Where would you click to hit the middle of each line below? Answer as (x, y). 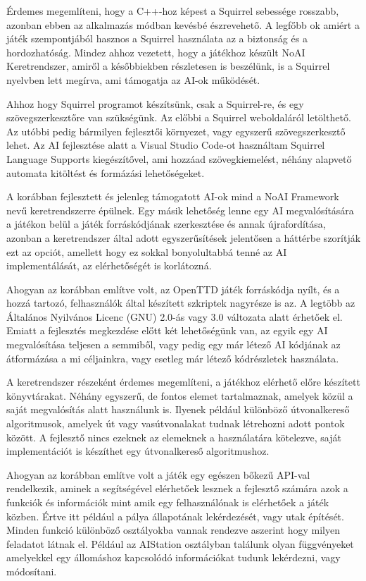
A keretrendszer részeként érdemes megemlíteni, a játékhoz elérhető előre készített (183, 382)
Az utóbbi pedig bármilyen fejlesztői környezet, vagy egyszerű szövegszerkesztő (176, 131)
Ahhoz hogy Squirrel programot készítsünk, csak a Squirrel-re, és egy (155, 103)
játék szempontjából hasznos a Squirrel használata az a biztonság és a (157, 38)
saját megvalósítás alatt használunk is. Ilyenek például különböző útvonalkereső (178, 409)
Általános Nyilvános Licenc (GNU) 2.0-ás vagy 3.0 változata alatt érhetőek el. (175, 316)
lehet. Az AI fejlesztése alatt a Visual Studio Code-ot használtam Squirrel (166, 145)
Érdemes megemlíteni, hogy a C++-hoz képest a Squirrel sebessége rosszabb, (173, 11)
